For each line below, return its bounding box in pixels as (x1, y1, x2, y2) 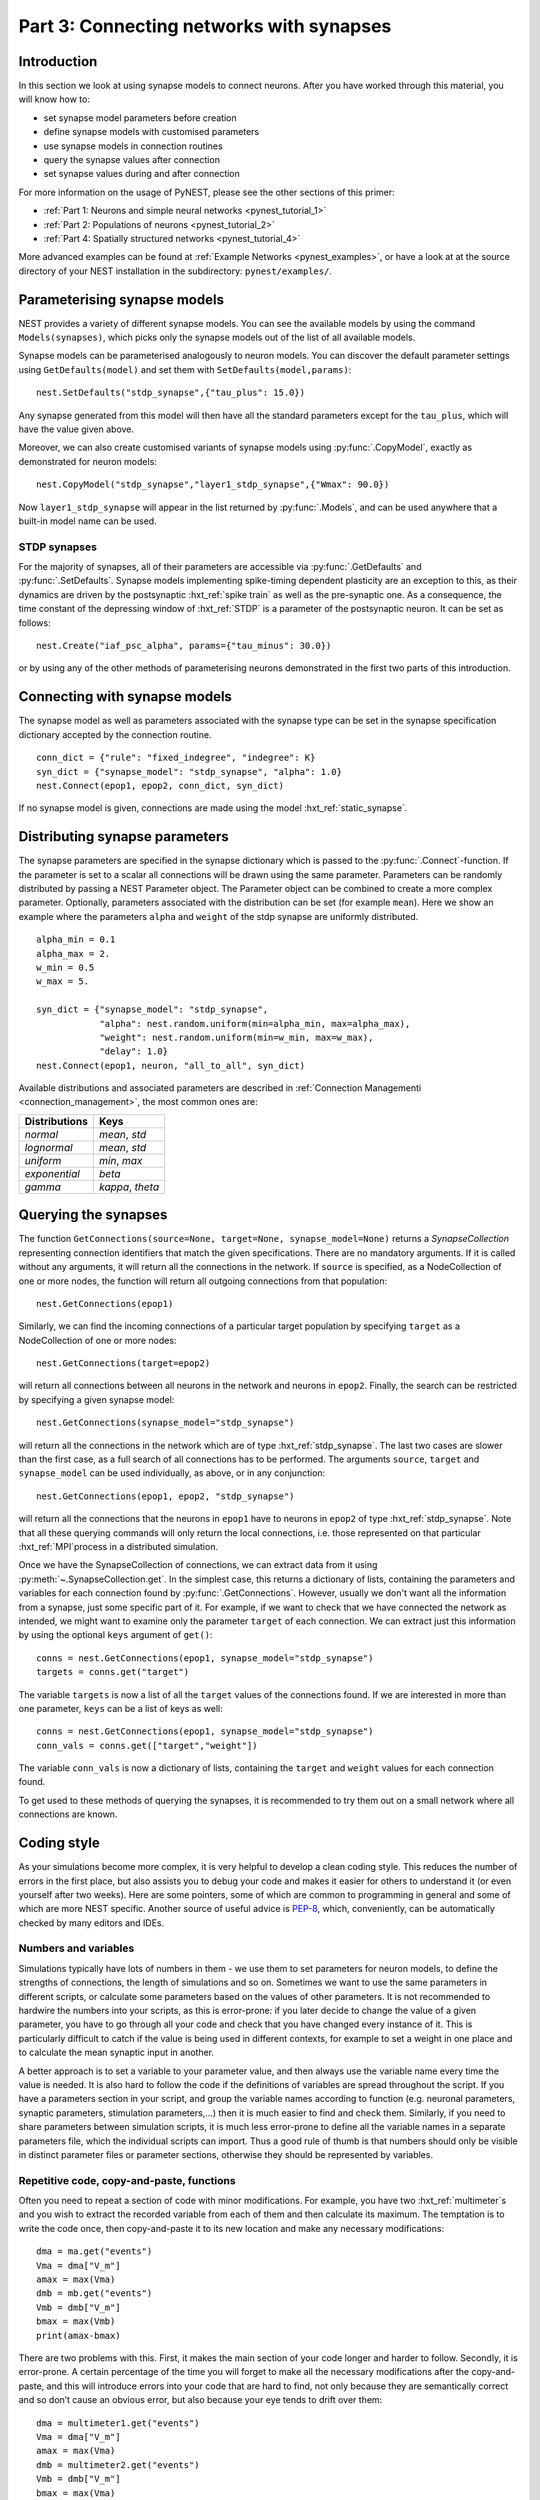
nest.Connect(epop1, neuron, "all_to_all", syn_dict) (36, 1060, 305, 1071)
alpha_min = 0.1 (36, 934, 116, 945)
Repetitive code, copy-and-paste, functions (18, 2173, 236, 2187)
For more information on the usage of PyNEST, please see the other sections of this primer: (18, 186, 395, 198)
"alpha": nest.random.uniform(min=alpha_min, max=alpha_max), (99, 1018, 411, 1029)
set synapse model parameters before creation (43, 111, 237, 124)
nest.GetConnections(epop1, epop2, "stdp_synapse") (36, 1490, 295, 1502)
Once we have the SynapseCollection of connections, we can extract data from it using (18, 1559, 378, 1571)
